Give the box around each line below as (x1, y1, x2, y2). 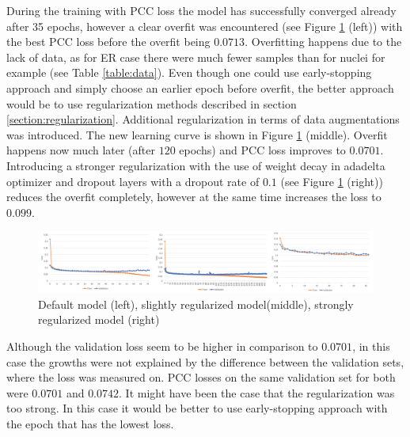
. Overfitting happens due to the (245, 33, 402, 50)
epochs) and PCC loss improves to (179, 142, 346, 158)
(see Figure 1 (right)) (280, 173, 383, 189)
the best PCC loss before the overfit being (6, 33, 211, 50)
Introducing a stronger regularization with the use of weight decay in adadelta (6, 157, 385, 173)
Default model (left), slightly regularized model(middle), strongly (38, 295, 354, 312)
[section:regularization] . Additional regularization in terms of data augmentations (6, 111, 400, 127)
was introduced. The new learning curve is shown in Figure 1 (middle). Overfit (6, 126, 388, 142)
